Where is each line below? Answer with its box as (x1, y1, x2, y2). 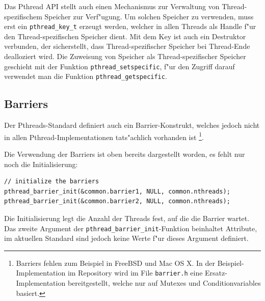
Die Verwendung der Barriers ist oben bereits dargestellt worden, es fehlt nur (4, 148, 245, 159)
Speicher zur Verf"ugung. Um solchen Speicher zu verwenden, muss (44, 11, 254, 21)
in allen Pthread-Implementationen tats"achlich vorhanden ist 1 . (4, 130, 204, 142)
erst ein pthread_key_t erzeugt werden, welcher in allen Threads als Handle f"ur (4, 21, 256, 32)
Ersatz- (205, 267, 227, 278)
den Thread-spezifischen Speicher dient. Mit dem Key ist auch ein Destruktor (4, 31, 246, 41)
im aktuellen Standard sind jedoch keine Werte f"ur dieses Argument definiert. (4, 233, 249, 243)
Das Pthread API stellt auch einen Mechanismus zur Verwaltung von (4, 1, 220, 11)
